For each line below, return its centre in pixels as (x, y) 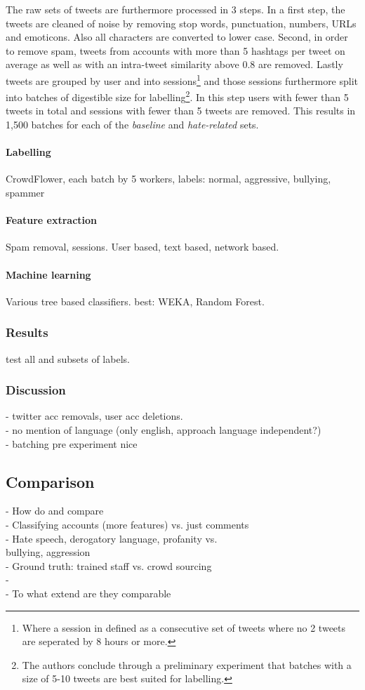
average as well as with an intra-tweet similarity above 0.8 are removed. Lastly (174, 64)
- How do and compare (55, 511)
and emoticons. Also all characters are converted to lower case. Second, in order (177, 37)
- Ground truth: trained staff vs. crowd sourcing (109, 565)
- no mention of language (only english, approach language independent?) (164, 430)
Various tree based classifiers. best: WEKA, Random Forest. (135, 301)
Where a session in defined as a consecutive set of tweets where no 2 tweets (184, 627)
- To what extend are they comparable (88, 593)
